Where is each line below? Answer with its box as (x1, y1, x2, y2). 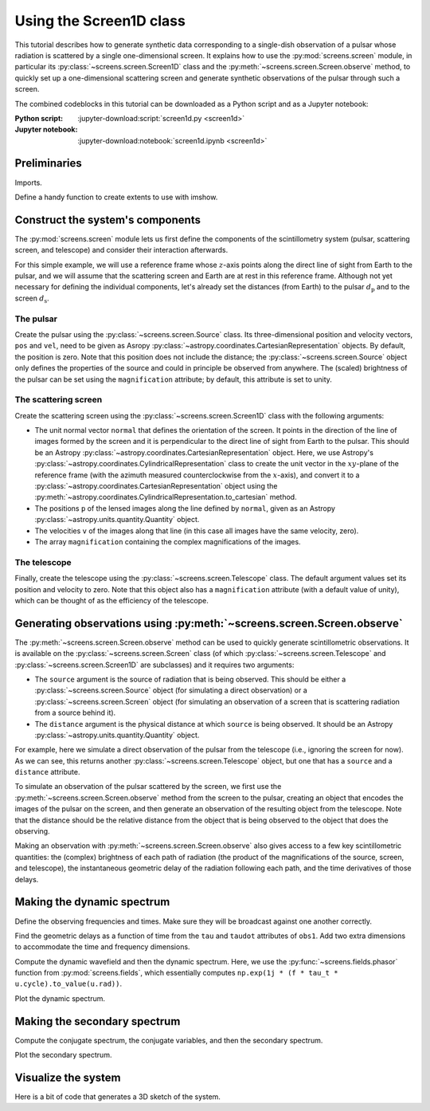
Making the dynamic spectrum (14, 895, 170, 909)
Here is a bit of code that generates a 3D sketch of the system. (14, 1092, 221, 1101)
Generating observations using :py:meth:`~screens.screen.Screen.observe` (14, 616, 403, 630)
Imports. (14, 178, 43, 187)
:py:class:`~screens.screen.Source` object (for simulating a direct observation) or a (34, 685, 308, 695)
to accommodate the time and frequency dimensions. (14, 942, 190, 952)
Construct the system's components (14, 213, 201, 226)
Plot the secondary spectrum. (14, 1050, 112, 1060)
